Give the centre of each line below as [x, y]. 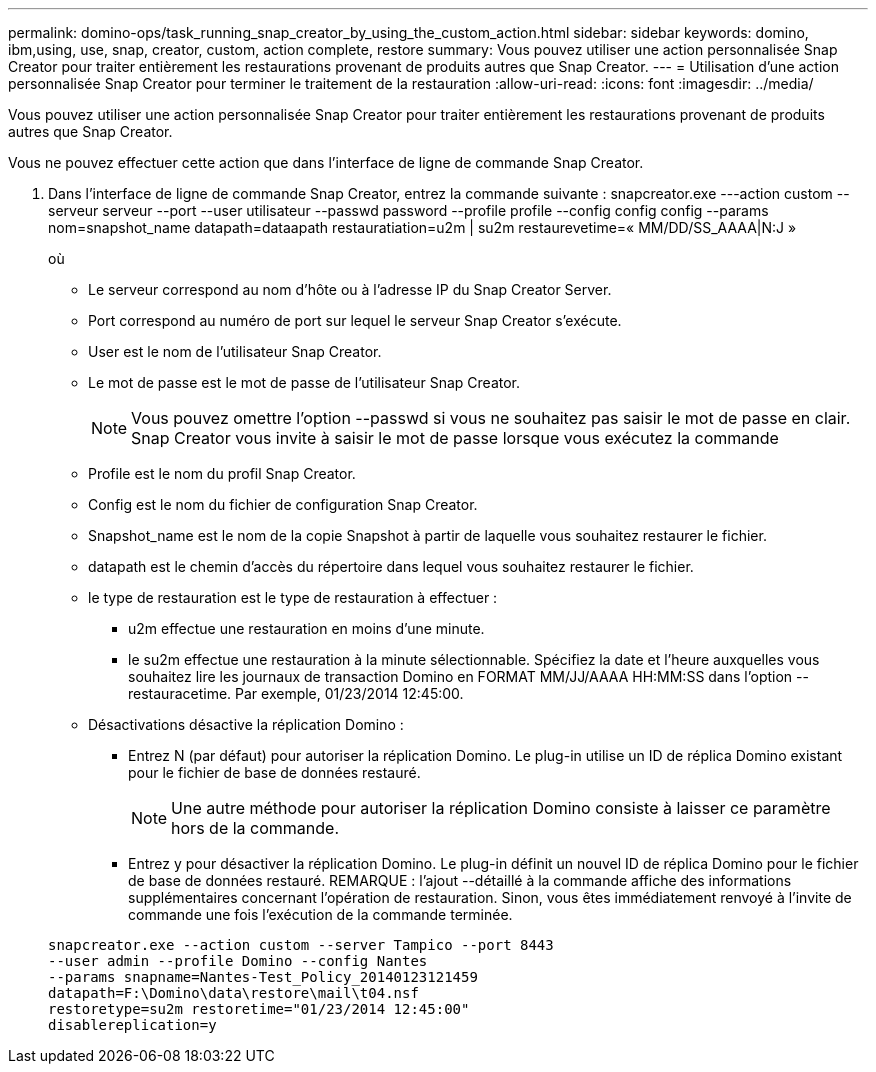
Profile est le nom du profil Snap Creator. [222, 473]
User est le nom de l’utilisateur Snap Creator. [235, 351]
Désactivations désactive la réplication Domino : [246, 724]
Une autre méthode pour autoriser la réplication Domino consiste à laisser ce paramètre [501, 808]
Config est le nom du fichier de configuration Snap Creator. [283, 504]
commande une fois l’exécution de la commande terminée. [320, 914]
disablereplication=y [132, 1025]
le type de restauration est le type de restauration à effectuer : [293, 597]
